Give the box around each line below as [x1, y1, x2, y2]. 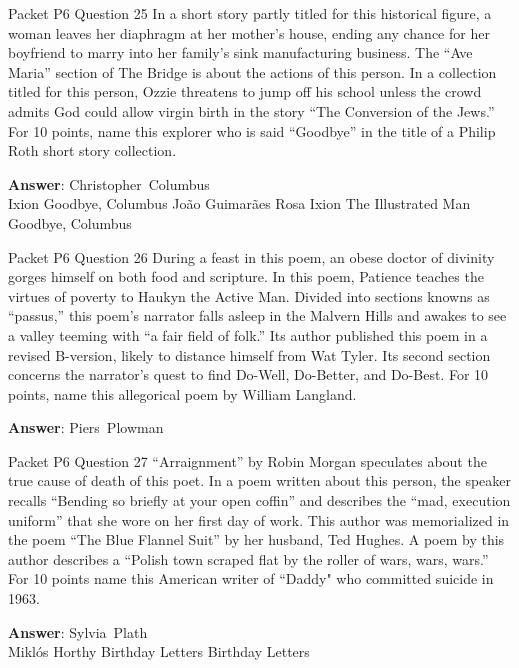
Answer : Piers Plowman [8, 417, 164, 438]
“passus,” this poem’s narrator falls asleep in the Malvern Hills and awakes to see [8, 305, 507, 326]
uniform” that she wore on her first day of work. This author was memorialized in [8, 509, 510, 530]
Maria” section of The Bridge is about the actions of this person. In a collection [8, 61, 497, 82]
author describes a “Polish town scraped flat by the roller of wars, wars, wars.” [8, 548, 489, 569]
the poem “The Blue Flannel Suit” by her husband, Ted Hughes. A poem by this [8, 529, 505, 550]
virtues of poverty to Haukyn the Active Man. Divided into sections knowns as [8, 285, 490, 306]
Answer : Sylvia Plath [8, 621, 148, 642]
